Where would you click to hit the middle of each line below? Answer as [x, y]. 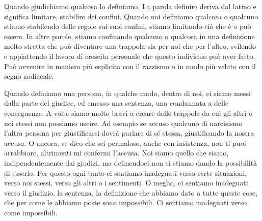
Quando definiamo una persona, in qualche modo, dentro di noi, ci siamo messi [127, 93]
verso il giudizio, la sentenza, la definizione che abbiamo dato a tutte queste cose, [131, 192]
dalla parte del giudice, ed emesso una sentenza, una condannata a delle [116, 103]
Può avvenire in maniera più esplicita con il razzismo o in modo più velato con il [130, 66]
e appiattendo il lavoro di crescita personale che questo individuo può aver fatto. [130, 56]
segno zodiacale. [29, 76]
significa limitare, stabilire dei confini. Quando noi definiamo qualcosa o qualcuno [131, 16]
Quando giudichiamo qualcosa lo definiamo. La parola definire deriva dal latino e [130, 6]
